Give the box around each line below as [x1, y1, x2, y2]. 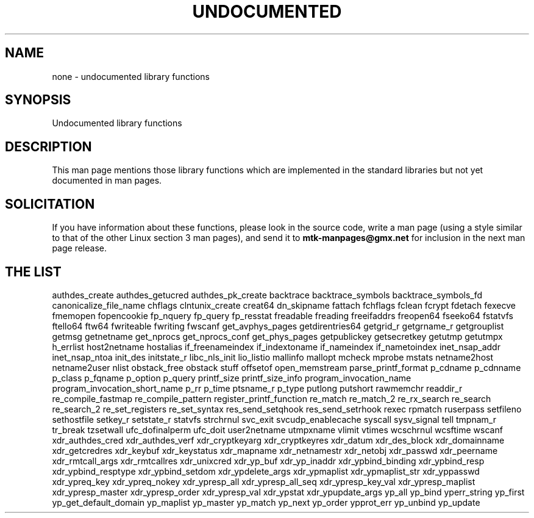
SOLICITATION [5, 196, 95, 212]
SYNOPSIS [5, 92, 71, 108]
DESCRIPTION [5, 138, 92, 154]
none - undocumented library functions [52, 71, 210, 82]
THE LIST [5, 264, 62, 279]
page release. [52, 243, 107, 254]
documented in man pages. [52, 175, 162, 186]
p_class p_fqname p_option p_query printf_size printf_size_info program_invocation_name [52, 372, 411, 383]
